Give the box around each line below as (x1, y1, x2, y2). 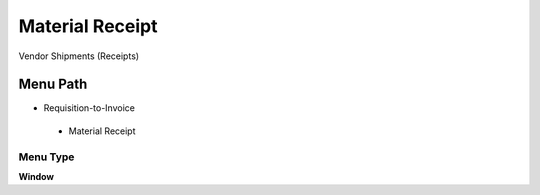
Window (18, 170, 55, 182)
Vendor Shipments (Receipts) (18, 50, 140, 62)
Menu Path (18, 76, 88, 93)
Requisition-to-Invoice (43, 102, 135, 114)
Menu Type (18, 150, 75, 164)
